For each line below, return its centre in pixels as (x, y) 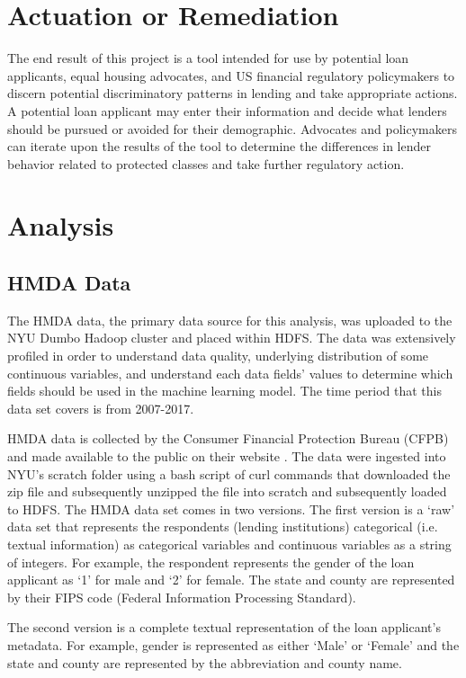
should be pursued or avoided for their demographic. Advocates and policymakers (232, 128)
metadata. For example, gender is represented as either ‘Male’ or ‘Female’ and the (233, 644)
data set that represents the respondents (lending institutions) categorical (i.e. (223, 526)
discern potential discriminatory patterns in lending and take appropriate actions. (233, 93)
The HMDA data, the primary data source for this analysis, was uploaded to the (230, 320)
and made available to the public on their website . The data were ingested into (227, 456)
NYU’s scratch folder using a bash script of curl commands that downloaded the (229, 473)
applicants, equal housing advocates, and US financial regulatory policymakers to (231, 75)
